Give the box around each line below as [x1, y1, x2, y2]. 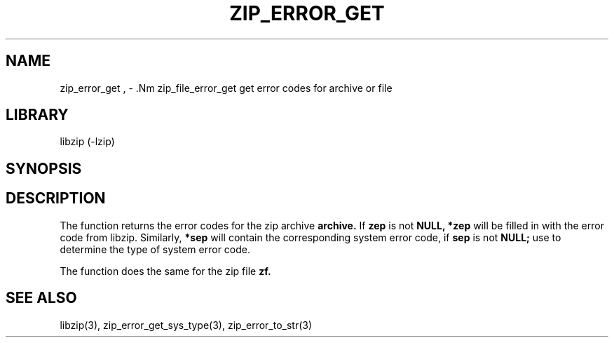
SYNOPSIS [6, 159, 82, 177]
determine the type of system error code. [60, 243, 251, 255]
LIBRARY [6, 106, 69, 124]
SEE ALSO [6, 289, 77, 307]
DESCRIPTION [6, 189, 106, 208]
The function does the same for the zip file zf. [60, 264, 271, 277]
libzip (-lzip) [60, 135, 115, 148]
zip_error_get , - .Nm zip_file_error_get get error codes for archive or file [60, 81, 393, 94]
